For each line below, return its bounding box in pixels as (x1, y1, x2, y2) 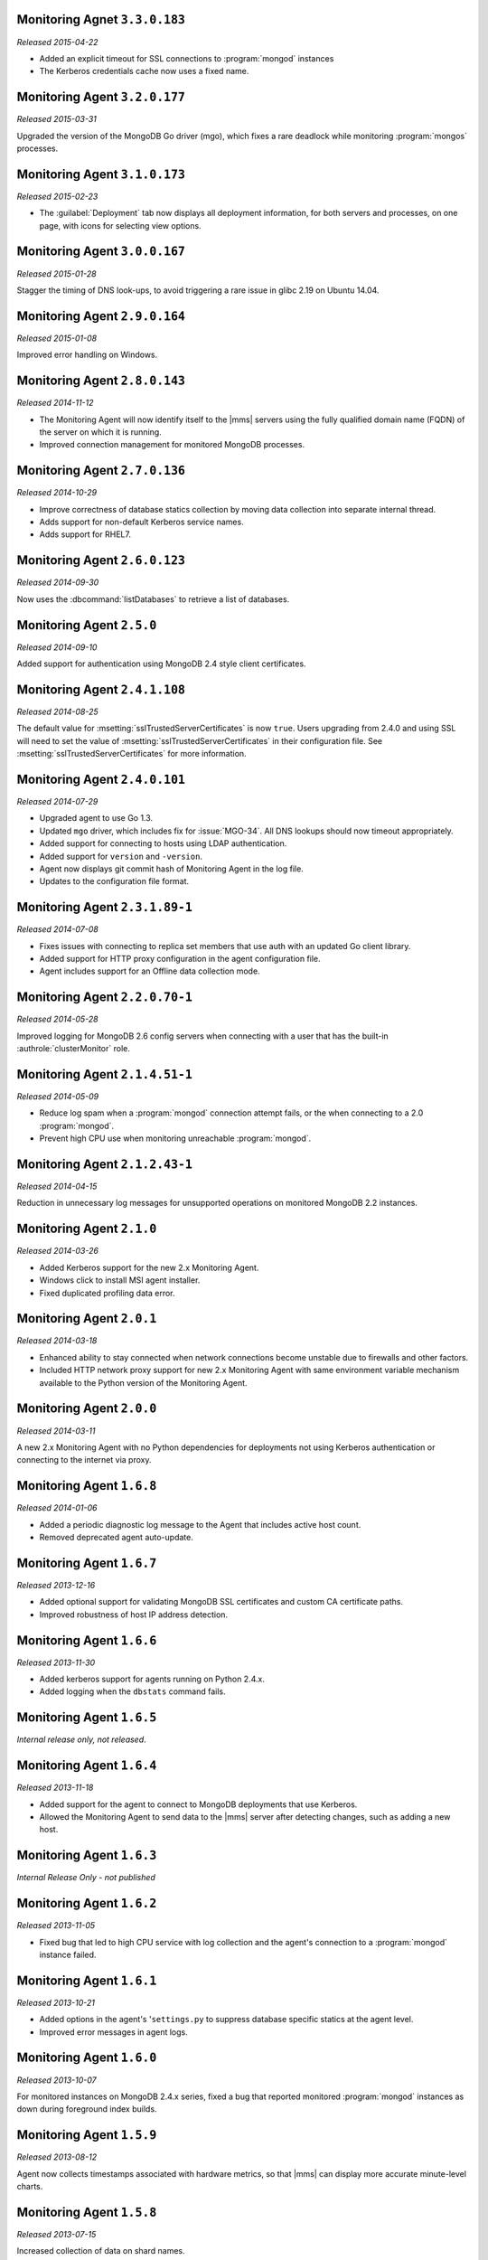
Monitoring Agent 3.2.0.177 (16, 89, 185, 105)
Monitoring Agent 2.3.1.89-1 (16, 899, 193, 915)
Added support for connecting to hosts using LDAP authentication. (39, 838, 287, 849)
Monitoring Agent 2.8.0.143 (16, 373, 185, 389)
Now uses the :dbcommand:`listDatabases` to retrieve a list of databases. (16, 593, 290, 605)
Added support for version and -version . (39, 851, 203, 862)
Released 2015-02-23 (16, 191, 99, 202)
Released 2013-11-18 (16, 1782, 94, 1794)
